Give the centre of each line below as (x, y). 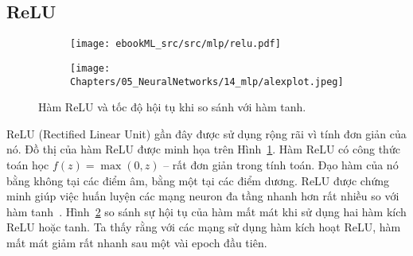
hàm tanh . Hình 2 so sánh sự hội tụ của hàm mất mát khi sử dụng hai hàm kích (206, 211)
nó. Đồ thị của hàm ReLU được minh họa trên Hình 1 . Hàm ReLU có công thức (203, 149)
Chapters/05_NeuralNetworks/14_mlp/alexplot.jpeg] (207, 81)
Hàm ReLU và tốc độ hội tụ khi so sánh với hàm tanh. (172, 107)
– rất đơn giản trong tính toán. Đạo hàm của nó (281, 164)
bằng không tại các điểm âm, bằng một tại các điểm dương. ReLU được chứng (198, 180)
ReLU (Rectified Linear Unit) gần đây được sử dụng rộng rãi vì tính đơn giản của (206, 133)
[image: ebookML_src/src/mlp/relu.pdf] (175, 44)
